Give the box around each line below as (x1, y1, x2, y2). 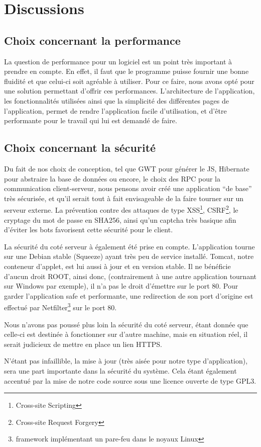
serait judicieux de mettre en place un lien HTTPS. (4, 338, 162, 349)
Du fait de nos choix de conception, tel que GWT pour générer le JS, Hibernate (4, 163, 249, 173)
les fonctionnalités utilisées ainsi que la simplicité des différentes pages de (4, 95, 229, 106)
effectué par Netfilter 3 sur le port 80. (4, 301, 117, 312)
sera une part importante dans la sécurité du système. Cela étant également (4, 365, 237, 376)
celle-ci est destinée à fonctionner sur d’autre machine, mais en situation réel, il (4, 329, 248, 339)
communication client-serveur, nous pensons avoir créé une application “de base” (4, 183, 252, 194)
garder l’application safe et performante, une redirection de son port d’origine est (4, 290, 253, 301)
